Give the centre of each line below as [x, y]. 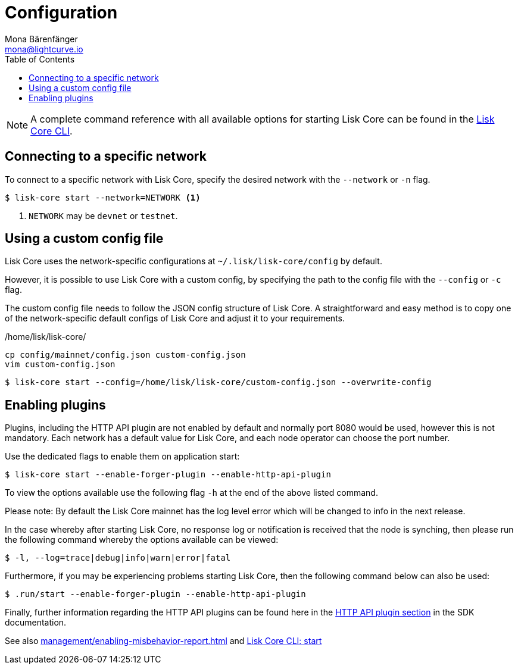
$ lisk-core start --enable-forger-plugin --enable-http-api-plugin [168, 475]
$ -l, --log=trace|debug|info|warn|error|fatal [118, 558]
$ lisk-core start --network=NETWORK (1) [103, 197]
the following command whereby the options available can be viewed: [142, 540]
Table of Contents [40, 59]
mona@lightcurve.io [44, 49]
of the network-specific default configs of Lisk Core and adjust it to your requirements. [175, 318]
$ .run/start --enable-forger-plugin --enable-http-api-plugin [155, 594]
